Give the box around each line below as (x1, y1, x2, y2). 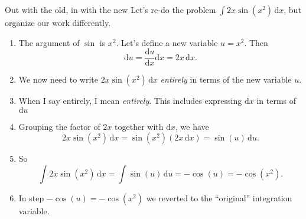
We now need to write (18, 73, 98, 86)
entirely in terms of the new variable (160, 73, 292, 86)
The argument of (18, 36, 80, 48)
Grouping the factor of (18, 120, 100, 132)
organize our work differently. (5, 17, 111, 28)
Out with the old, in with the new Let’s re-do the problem (5, 4, 216, 15)
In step (18, 192, 44, 204)
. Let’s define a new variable (116, 36, 218, 48)
